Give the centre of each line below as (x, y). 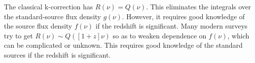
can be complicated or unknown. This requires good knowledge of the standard (123, 45)
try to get (18, 35)
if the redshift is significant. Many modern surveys (171, 26)
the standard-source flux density (53, 16)
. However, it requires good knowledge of (183, 16)
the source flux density (38, 26)
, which (238, 35)
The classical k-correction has (49, 6)
